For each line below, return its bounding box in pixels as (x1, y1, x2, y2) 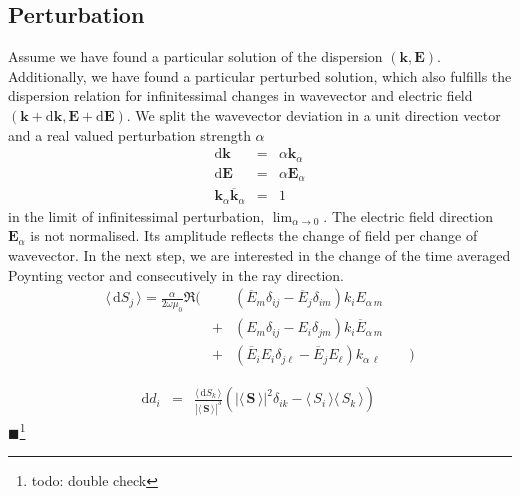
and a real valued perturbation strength (8, 124, 251, 145)
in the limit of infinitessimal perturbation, (8, 205, 265, 226)
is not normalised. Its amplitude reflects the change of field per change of (30, 225, 478, 246)
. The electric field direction (323, 205, 493, 226)
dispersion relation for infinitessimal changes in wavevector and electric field (8, 85, 473, 106)
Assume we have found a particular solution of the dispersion (8, 46, 383, 67)
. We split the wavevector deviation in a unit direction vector (126, 104, 501, 125)
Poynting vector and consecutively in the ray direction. (8, 264, 345, 285)
